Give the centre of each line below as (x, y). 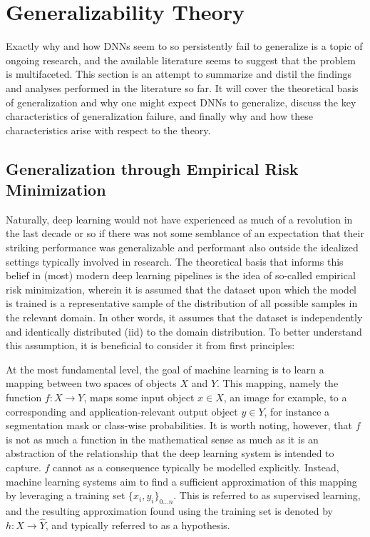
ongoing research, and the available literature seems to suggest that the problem (181, 60)
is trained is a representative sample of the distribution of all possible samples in (182, 303)
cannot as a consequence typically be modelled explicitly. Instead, (196, 467)
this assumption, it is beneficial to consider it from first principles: (150, 345)
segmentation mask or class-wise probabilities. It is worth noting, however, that (179, 425)
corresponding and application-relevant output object (122, 411)
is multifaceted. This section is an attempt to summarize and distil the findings (179, 74)
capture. (24, 467)
